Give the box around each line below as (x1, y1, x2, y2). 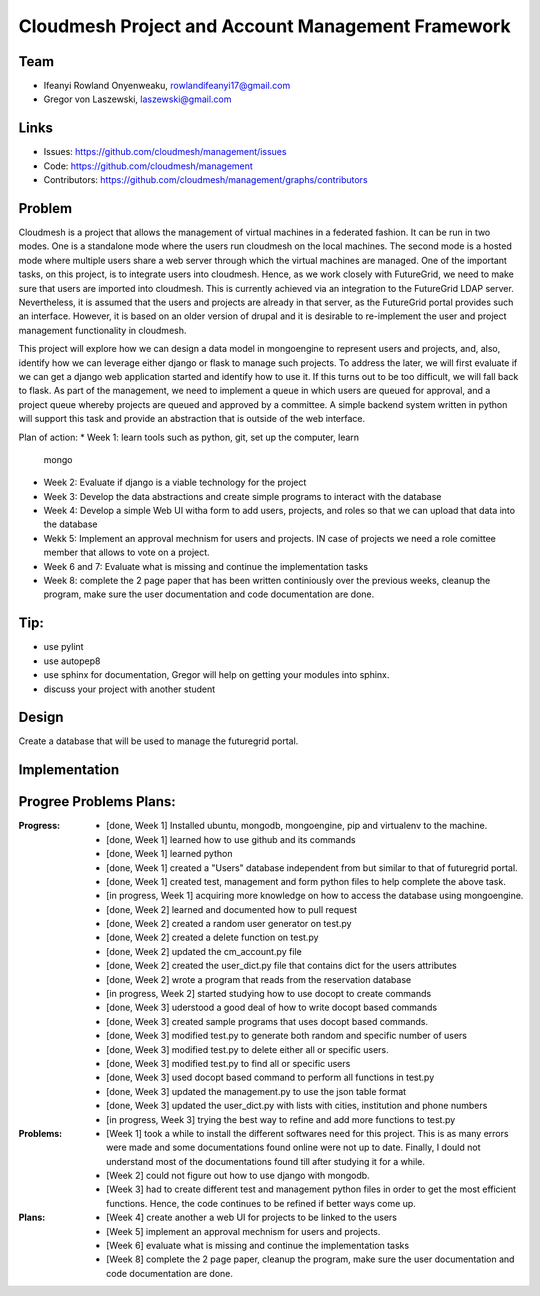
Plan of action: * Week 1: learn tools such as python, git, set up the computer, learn (18, 431, 360, 443)
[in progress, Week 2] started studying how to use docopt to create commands (106, 988, 432, 1000)
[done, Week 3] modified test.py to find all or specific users (106, 1057, 351, 1069)
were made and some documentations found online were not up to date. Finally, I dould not (106, 1141, 481, 1154)
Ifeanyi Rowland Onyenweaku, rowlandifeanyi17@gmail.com (43, 80, 291, 92)
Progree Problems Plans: (18, 793, 177, 810)
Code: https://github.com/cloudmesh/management (43, 160, 254, 172)
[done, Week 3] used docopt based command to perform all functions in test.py (106, 1071, 435, 1084)
